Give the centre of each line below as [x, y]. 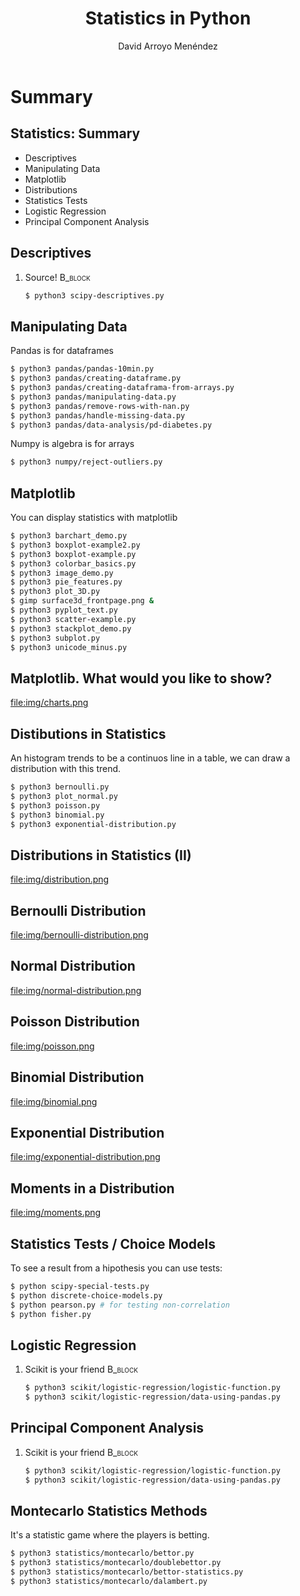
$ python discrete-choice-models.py [86, 1295]
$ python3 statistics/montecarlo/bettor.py [102, 1553]
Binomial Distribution [77, 1077]
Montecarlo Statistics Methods [109, 1510]
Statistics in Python [168, 18]
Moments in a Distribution [92, 1188]
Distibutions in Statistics [88, 733]
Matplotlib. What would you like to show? [141, 678]
